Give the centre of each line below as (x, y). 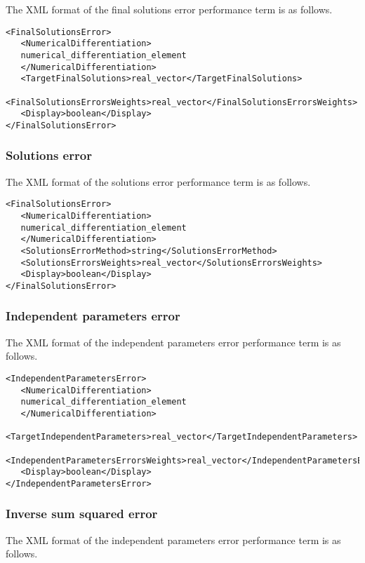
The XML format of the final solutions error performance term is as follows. (169, 9)
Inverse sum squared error (82, 514)
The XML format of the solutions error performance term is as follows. (158, 181)
